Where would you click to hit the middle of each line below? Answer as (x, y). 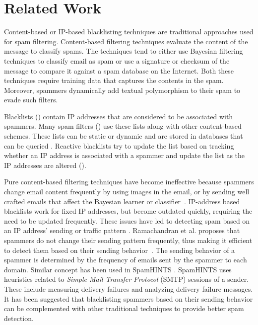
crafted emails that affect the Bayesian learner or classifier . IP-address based (122, 201)
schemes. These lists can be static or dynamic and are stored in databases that (124, 136)
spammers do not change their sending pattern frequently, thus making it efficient (128, 240)
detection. (19, 318)
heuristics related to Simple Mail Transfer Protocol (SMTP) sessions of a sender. (127, 279)
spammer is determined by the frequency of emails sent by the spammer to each (126, 260)
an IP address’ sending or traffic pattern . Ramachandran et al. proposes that (122, 230)
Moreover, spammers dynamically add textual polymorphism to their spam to (122, 90)
